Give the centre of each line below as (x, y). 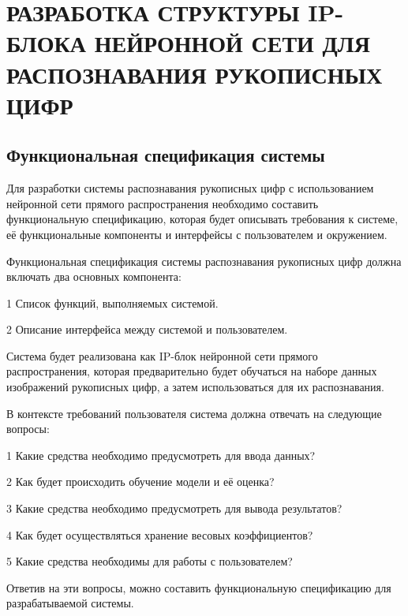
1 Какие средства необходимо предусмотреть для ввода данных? (161, 455)
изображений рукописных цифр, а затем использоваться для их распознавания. (195, 387)
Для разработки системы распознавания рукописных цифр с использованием (190, 188)
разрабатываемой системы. (70, 603)
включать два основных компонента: (94, 276)
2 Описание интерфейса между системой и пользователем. (147, 329)
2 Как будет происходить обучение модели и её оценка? (140, 482)
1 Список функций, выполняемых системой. (112, 302)
